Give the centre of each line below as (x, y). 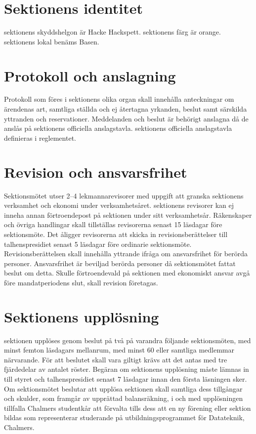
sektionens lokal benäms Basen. (52, 41)
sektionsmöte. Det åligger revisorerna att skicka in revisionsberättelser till (116, 234)
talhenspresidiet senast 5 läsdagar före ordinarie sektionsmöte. (98, 244)
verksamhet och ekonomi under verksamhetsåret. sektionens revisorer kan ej (119, 205)
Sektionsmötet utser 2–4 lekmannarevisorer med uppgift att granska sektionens (124, 195)
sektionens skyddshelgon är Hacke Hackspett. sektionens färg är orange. (112, 32)
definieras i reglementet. (40, 138)
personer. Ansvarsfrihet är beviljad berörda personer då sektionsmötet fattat (120, 263)
